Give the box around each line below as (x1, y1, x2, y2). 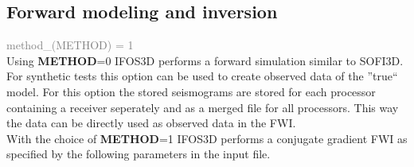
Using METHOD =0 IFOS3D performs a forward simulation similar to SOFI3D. (6, 52, 404, 68)
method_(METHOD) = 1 (6, 37, 134, 53)
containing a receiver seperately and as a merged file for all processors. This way (6, 99, 399, 115)
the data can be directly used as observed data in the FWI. (6, 115, 296, 131)
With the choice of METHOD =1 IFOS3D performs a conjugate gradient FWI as (6, 130, 408, 146)
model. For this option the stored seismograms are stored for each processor (6, 83, 376, 99)
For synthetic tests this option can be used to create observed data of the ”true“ (6, 68, 398, 84)
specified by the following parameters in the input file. (6, 146, 271, 162)
